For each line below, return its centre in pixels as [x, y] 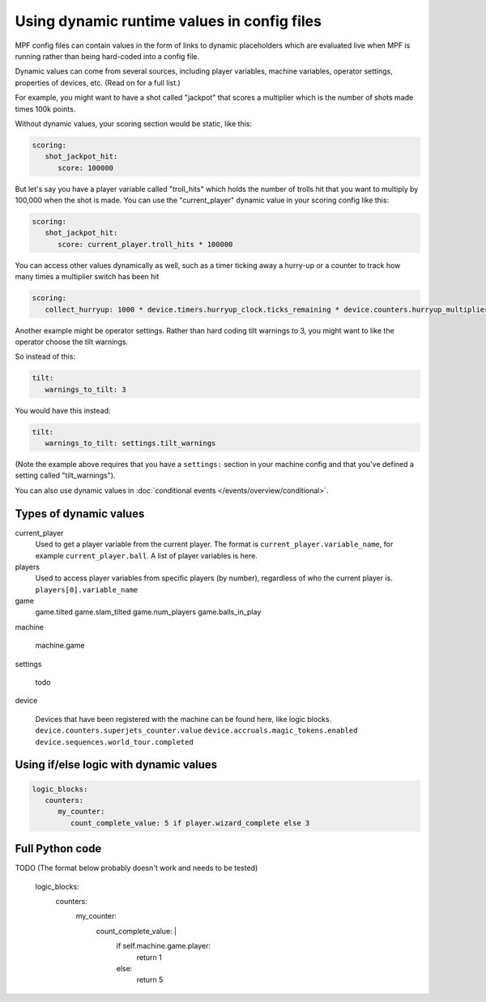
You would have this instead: [63, 410]
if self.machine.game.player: [163, 946]
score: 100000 [85, 168]
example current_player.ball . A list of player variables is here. [147, 555]
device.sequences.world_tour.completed [114, 742]
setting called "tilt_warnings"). [65, 476]
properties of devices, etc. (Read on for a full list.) [98, 83]
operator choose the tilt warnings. [72, 342]
